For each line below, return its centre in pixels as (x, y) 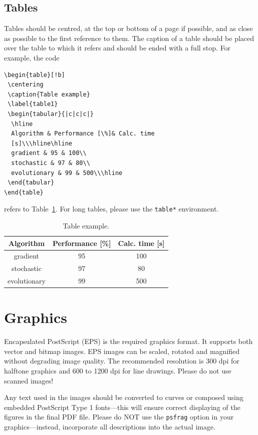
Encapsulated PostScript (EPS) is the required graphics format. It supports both (128, 341)
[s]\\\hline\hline (42, 143)
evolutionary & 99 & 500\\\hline (67, 173)
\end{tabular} (31, 183)
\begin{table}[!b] (35, 75)
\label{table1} (33, 104)
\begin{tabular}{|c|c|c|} (51, 114)
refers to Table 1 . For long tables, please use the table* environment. (111, 209)
